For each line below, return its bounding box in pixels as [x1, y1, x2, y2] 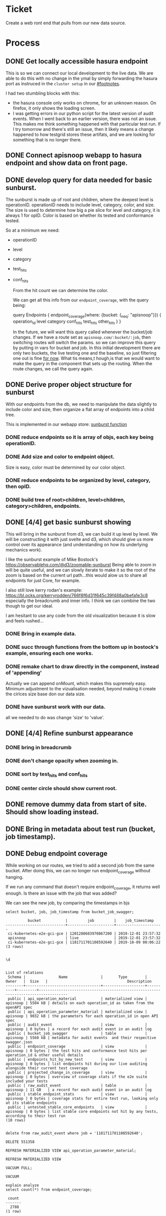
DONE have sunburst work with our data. [5, 703, 106, 710]
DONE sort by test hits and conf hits [5, 770, 88, 778]
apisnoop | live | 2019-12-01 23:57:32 [7, 935, 161, 940]
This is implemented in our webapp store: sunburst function [5, 422, 127, 427]
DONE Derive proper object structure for [5, 380, 132, 389]
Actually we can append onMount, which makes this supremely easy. [5, 680, 147, 686]
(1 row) [5, 1209, 22, 1214]
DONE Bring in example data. [5, 630, 77, 637]
